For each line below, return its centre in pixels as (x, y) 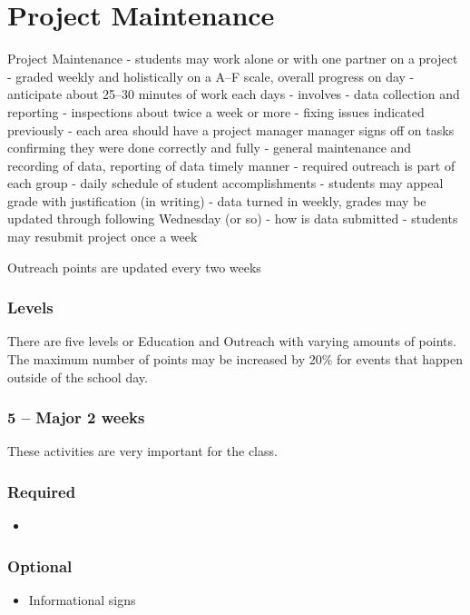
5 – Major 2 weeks (76, 417)
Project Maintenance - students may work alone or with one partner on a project (233, 59)
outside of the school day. (78, 377)
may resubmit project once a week (103, 237)
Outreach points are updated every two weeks (134, 267)
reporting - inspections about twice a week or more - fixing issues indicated (216, 111)
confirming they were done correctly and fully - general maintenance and (210, 148)
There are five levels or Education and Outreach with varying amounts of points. (232, 341)
